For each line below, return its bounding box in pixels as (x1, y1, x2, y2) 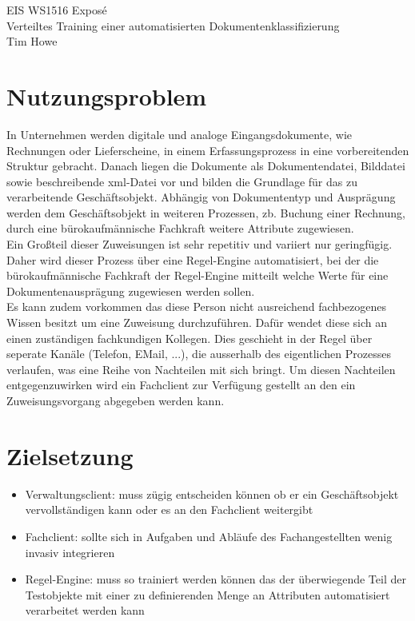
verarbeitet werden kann (25, 602, 145, 619)
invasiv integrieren (25, 543, 115, 560)
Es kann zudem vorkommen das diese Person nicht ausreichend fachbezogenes (6, 298, 386, 315)
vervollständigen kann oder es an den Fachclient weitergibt (25, 501, 313, 518)
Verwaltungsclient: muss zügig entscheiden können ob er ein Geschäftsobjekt (25, 485, 399, 502)
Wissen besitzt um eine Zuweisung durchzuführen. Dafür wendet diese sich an (6, 314, 387, 331)
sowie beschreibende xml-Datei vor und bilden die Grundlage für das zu (6, 173, 357, 189)
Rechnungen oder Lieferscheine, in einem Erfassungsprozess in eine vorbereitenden (6, 141, 409, 158)
